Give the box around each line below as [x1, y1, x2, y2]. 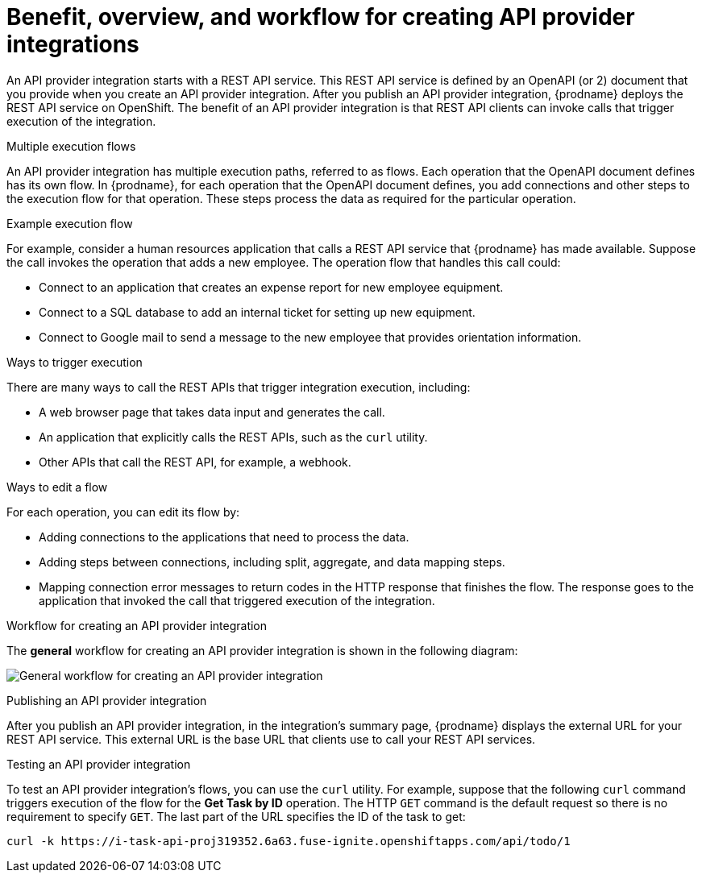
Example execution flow [6, 216, 133, 230]
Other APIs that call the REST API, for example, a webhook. [39, 454, 351, 469]
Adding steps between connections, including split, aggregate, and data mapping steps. [39, 554, 505, 569]
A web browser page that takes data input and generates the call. [39, 404, 385, 419]
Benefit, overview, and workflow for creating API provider [6, 3, 635, 31]
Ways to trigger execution [6, 355, 143, 369]
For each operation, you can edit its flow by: [6, 504, 240, 519]
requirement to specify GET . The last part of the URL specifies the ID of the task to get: [6, 809, 466, 823]
